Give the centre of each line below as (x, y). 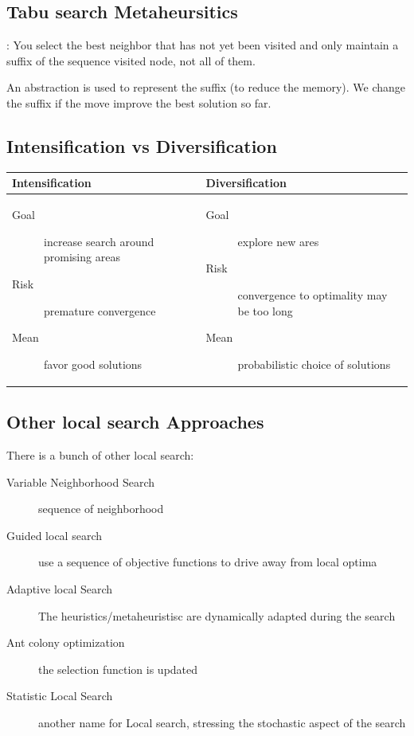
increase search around (99, 241)
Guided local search (54, 535)
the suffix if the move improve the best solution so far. (139, 102)
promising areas (82, 257)
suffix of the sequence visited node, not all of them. (131, 60)
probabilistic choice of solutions (314, 364)
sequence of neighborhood (101, 509)
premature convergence (100, 310)
